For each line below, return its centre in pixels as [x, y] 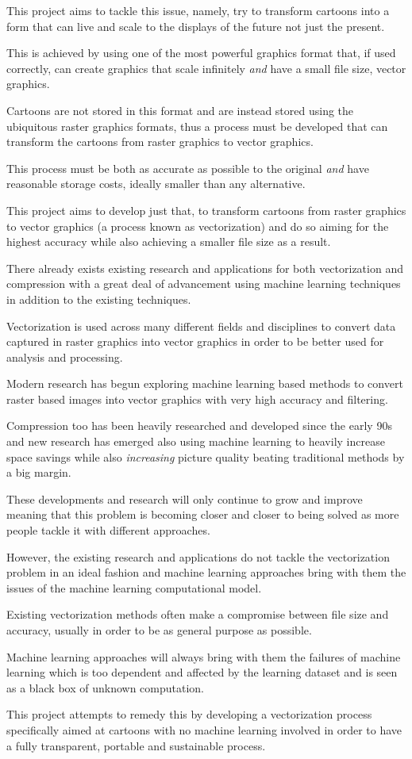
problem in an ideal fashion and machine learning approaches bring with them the [206, 572]
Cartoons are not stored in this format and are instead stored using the [180, 110]
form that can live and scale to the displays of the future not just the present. [196, 26]
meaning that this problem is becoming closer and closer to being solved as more [203, 514]
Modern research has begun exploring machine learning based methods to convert [205, 383]
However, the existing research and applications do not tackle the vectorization [198, 556]
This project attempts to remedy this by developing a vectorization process [189, 714]
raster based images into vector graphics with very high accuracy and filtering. [197, 399]
